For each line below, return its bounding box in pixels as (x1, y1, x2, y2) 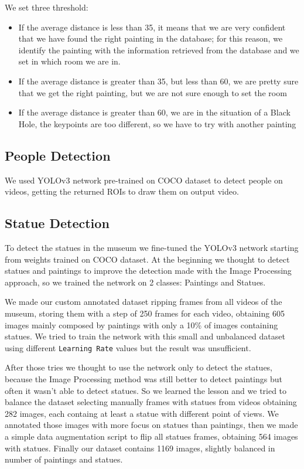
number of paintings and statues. (5, 453, 123, 465)
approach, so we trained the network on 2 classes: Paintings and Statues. (5, 276, 266, 288)
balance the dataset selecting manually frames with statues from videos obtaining (5, 396, 297, 408)
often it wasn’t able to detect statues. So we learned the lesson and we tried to (5, 384, 287, 396)
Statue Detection (5, 214, 110, 232)
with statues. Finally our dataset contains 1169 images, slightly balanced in (5, 441, 275, 454)
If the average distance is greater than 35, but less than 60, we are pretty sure (18, 74, 299, 87)
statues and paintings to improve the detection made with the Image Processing (5, 264, 292, 277)
